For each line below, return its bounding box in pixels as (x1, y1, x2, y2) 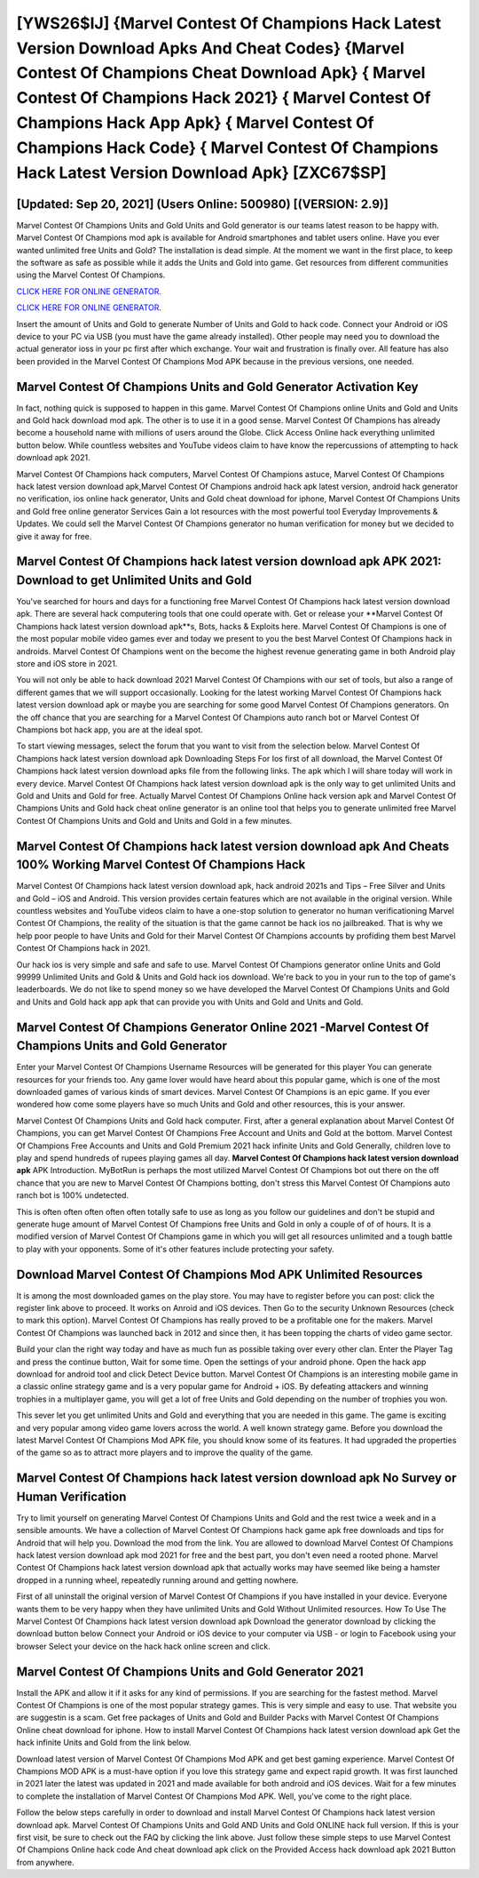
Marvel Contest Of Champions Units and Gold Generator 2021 (16, 1664, 364, 1679)
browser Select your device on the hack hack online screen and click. (16, 1641, 271, 1651)
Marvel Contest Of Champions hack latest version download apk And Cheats (16, 838, 450, 853)
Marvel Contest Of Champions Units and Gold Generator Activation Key (16, 379, 419, 395)
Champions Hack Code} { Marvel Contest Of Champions (16, 138, 439, 157)
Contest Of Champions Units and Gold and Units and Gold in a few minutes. (16, 815, 293, 826)
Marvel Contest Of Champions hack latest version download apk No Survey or (16, 1471, 457, 1486)
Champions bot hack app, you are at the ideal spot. (16, 724, 203, 735)
